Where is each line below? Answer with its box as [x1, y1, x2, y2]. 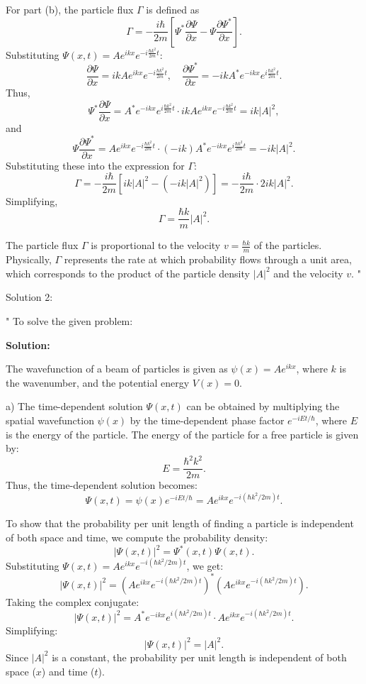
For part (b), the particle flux [6, 2, 134, 16]
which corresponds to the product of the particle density [6, 265, 250, 280]
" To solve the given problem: [6, 314, 133, 329]
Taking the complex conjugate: [6, 594, 139, 609]
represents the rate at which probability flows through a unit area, [64, 252, 352, 267]
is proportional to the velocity [91, 238, 221, 253]
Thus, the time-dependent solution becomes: [6, 478, 198, 492]
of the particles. [253, 238, 322, 253]
